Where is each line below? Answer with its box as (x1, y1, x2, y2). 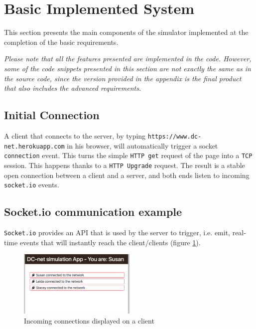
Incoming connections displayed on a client (24, 315, 154, 326)
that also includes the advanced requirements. (4, 83, 141, 93)
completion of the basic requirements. (4, 36, 119, 47)
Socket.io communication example (4, 204, 182, 219)
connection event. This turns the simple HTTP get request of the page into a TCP (4, 150, 253, 161)
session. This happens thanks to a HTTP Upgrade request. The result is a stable (4, 160, 245, 170)
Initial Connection (4, 107, 100, 123)
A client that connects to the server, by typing (4, 130, 146, 141)
